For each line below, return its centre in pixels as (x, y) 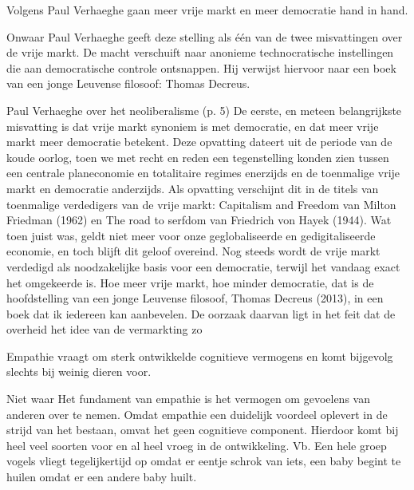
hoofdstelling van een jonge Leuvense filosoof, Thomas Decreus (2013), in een (195, 298)
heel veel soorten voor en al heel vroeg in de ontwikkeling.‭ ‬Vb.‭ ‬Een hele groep (197, 445)
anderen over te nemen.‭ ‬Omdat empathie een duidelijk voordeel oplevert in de (197, 414)
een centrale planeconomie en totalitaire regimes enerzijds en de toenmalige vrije (203, 173)
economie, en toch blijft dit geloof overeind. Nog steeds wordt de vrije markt (193, 251)
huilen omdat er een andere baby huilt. (102, 477)
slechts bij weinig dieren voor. (79, 371)
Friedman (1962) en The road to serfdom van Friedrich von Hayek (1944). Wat (199, 220)
